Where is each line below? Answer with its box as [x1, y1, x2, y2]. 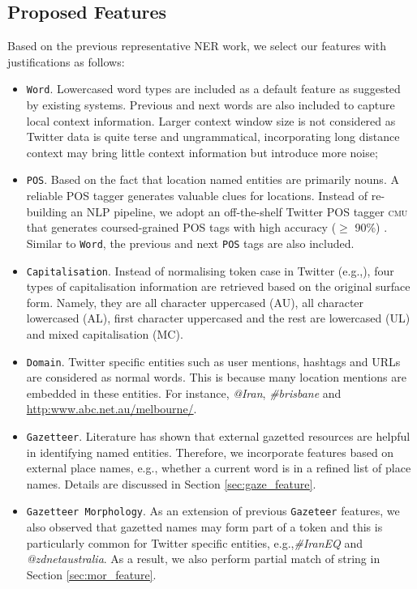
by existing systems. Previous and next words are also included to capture [26, 96, 395, 113]
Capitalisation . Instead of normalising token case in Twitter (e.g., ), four [26, 262, 394, 279]
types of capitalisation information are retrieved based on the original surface [26, 278, 411, 295]
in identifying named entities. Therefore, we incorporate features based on [26, 443, 394, 460]
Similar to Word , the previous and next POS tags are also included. [26, 234, 355, 251]
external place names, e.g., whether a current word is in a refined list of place [26, 459, 411, 476]
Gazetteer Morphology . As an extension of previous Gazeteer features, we [26, 502, 400, 519]
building [26, 203, 67, 220]
